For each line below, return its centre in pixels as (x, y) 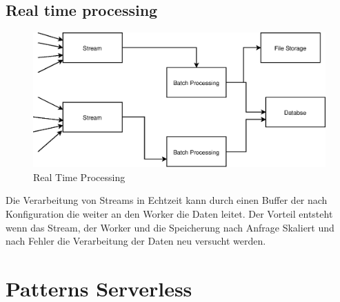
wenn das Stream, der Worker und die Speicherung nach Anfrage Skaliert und (170, 227)
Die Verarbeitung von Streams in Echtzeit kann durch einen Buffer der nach (167, 200)
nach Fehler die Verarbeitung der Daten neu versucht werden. (136, 241)
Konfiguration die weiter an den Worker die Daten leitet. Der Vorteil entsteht (169, 214)
